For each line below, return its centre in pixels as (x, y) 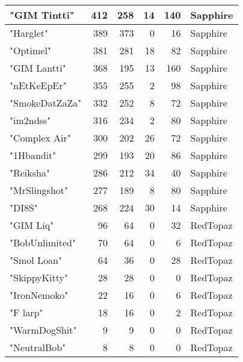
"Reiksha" (30, 173)
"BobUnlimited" (43, 242)
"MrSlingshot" (39, 190)
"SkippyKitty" (39, 277)
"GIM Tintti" (42, 15)
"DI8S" (24, 208)
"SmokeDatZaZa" (46, 103)
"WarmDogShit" (43, 330)
